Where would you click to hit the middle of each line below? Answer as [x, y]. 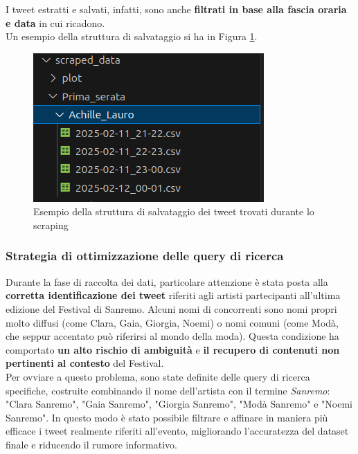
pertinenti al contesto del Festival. [85, 363]
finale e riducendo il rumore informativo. [91, 444]
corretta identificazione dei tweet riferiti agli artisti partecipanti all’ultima [173, 295]
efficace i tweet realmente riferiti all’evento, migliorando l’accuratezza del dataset [177, 431]
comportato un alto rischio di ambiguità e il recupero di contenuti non [173, 349]
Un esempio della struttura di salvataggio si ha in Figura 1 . [132, 36]
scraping [51, 225]
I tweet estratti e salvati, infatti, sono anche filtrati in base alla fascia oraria [176, 9]
